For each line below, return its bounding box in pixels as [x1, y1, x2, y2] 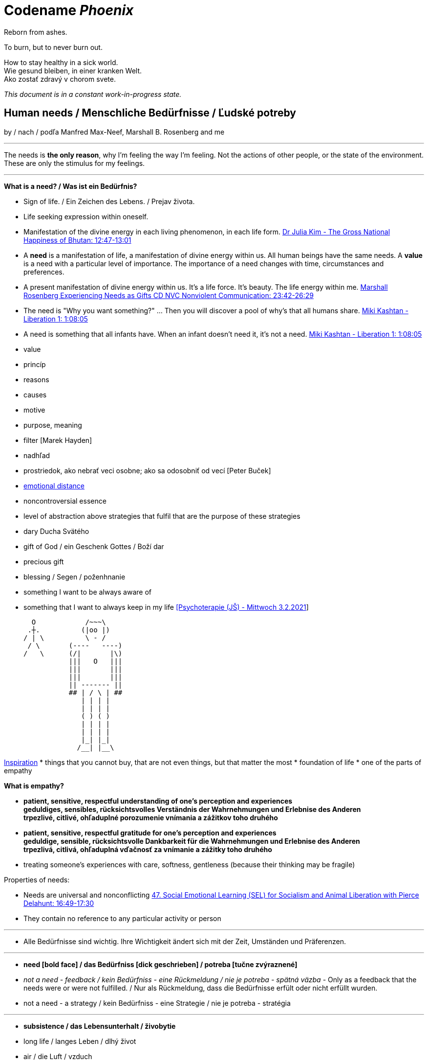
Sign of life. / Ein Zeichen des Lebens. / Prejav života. [23, 197, 195, 206]
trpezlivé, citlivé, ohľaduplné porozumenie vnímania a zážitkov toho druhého [23, 813, 278, 822]
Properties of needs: [4, 875, 70, 884]
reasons [23, 375, 49, 384]
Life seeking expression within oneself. [23, 212, 149, 221]
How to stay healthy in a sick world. [4, 58, 118, 67]
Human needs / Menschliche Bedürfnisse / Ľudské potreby [4, 107, 296, 119]
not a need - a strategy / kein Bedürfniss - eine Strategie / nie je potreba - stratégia [23, 998, 291, 1007]
